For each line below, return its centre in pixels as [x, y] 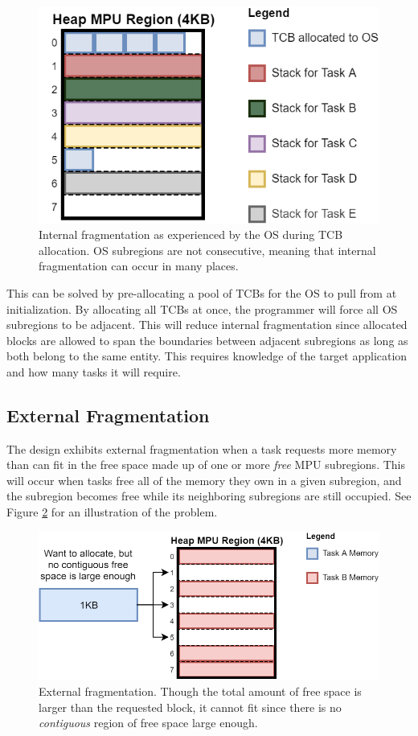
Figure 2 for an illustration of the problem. [112, 512]
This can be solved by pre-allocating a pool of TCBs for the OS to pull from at [202, 292]
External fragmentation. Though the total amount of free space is [200, 691]
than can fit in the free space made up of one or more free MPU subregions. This [206, 465]
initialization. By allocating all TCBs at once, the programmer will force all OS [202, 308]
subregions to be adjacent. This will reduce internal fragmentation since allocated [207, 325]
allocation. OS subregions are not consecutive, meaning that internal [207, 250]
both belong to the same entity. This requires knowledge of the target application [207, 356]
